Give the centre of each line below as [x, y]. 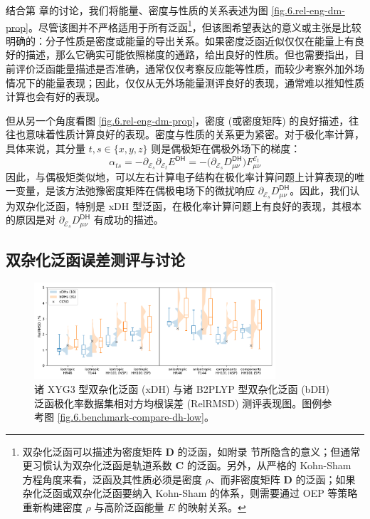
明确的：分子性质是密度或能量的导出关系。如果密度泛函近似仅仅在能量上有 [180, 40]
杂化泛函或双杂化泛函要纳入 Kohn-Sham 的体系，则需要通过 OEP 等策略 [190, 493]
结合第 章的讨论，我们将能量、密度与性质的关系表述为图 [137, 10]
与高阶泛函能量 [129, 507]
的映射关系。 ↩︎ [212, 507]
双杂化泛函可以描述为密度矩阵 [92, 451]
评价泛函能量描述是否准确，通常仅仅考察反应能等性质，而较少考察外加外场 [190, 69]
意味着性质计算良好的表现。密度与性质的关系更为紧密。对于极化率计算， [195, 134]
